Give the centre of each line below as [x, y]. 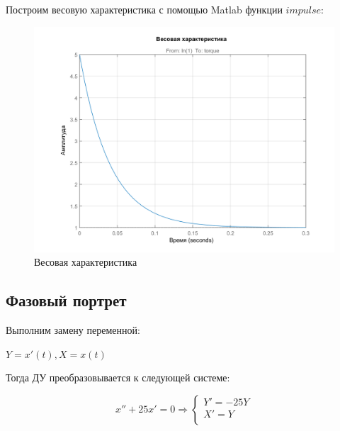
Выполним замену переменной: [73, 329]
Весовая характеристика [86, 262]
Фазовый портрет [66, 300]
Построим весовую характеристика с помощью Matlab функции [144, 9]
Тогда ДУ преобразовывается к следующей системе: [118, 377]
